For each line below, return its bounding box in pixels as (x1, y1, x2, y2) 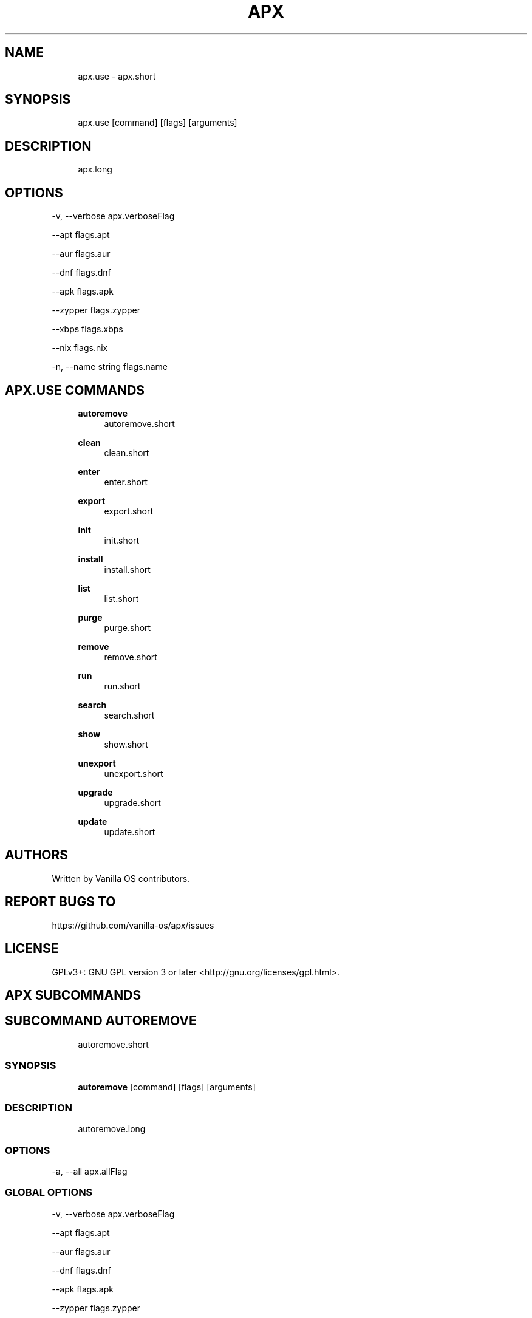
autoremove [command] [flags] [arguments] (78, 1081, 256, 1092)
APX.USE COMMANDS (5, 382, 145, 398)
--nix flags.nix (52, 343, 108, 353)
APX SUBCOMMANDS (5, 987, 142, 1003)
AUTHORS (5, 847, 69, 863)
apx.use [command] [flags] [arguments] (78, 117, 237, 128)
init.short (104, 534, 140, 545)
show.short (104, 739, 148, 749)
